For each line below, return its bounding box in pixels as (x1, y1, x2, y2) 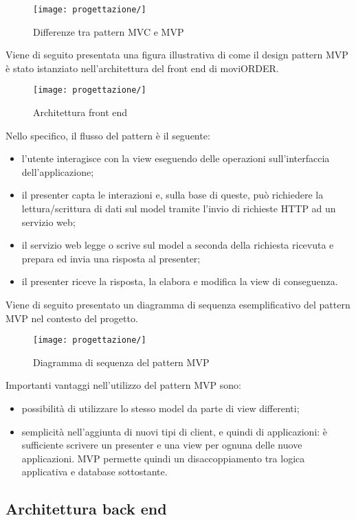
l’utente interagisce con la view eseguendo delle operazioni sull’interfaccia (21, 151, 330, 166)
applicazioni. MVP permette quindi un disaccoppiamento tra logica (21, 451, 305, 465)
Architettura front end (33, 105, 128, 120)
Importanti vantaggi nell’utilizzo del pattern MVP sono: (5, 378, 241, 392)
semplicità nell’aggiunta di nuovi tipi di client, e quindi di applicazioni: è (21, 424, 328, 438)
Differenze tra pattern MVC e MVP (33, 24, 184, 38)
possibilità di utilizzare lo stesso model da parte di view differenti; (21, 401, 300, 416)
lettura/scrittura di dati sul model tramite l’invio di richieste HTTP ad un (21, 201, 336, 216)
